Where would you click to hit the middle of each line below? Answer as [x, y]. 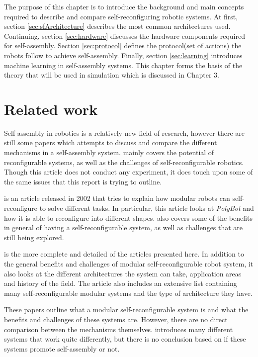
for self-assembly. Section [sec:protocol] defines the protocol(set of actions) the [123, 45]
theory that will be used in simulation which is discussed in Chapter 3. [112, 75]
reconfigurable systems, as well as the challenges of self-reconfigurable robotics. [124, 162]
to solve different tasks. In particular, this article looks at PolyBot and [147, 208]
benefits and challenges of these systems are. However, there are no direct [116, 319]
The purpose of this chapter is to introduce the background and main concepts [124, 6]
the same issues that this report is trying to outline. [83, 181]
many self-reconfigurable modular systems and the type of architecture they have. [128, 293]
